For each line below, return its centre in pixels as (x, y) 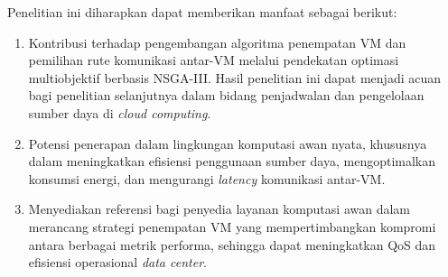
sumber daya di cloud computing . (120, 112)
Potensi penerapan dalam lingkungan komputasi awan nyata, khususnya (228, 143)
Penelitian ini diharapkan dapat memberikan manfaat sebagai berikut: (202, 12)
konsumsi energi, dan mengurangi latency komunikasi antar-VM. (207, 178)
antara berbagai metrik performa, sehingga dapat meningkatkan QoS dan (232, 244)
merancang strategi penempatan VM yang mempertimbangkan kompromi (232, 226)
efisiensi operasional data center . (117, 262)
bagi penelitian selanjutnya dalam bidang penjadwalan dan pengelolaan (226, 95)
